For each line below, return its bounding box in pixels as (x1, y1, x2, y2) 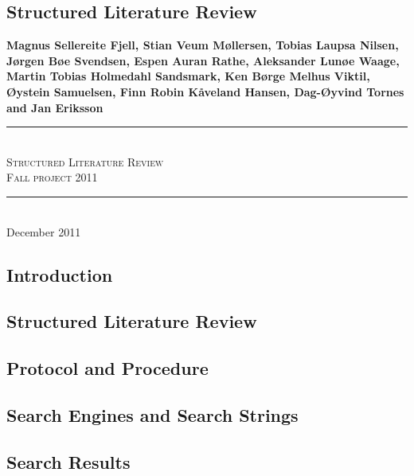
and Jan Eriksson (6, 99, 103, 115)
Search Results (6, 449, 131, 474)
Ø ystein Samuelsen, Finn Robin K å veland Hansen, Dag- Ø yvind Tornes (6, 83, 404, 99)
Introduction (6, 262, 113, 287)
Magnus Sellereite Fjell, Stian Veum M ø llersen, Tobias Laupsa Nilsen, (6, 37, 399, 53)
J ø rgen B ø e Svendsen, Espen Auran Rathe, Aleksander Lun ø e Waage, (6, 52, 400, 68)
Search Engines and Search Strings (6, 402, 299, 427)
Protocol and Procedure (6, 356, 209, 380)
